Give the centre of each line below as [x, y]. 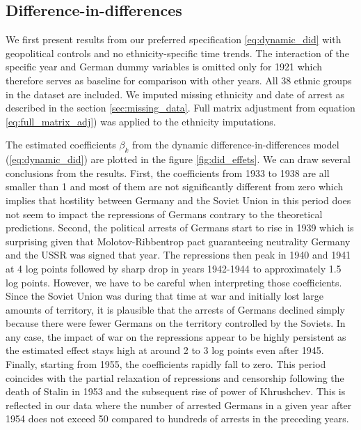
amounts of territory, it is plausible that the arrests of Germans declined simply [175, 309]
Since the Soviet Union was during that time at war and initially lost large [165, 296]
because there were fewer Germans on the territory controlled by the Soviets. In [176, 323]
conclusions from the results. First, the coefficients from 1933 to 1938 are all [168, 172]
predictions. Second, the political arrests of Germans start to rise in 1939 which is [180, 228]
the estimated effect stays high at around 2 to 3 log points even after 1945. [165, 350]
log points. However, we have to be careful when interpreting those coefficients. [174, 282]
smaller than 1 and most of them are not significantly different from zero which [175, 186]
